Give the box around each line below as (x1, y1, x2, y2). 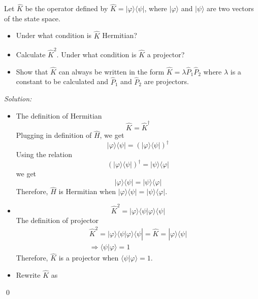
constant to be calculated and (16, 76, 109, 87)
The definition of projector (16, 214, 99, 225)
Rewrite (16, 270, 41, 280)
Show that (16, 66, 48, 77)
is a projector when (58, 252, 119, 263)
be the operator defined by (25, 3, 108, 14)
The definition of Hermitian (16, 110, 102, 121)
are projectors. (144, 76, 189, 87)
